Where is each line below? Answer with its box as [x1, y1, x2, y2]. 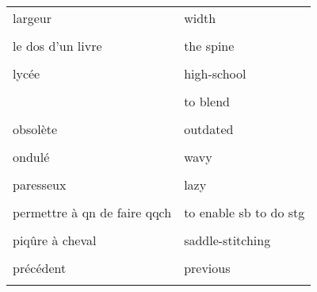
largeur [13, 9, 52, 27]
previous [184, 259, 231, 277]
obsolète [13, 120, 58, 138]
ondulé [13, 148, 50, 166]
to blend [184, 92, 230, 110]
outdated [184, 120, 234, 138]
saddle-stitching [184, 231, 271, 249]
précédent [13, 259, 67, 277]
